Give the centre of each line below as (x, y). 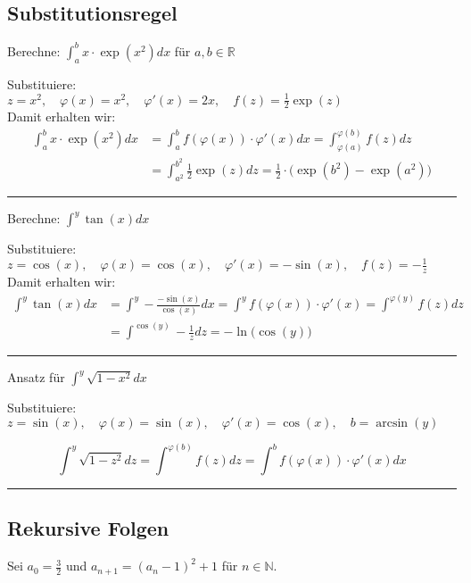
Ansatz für (36, 377)
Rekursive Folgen (88, 528)
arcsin (392, 423)
